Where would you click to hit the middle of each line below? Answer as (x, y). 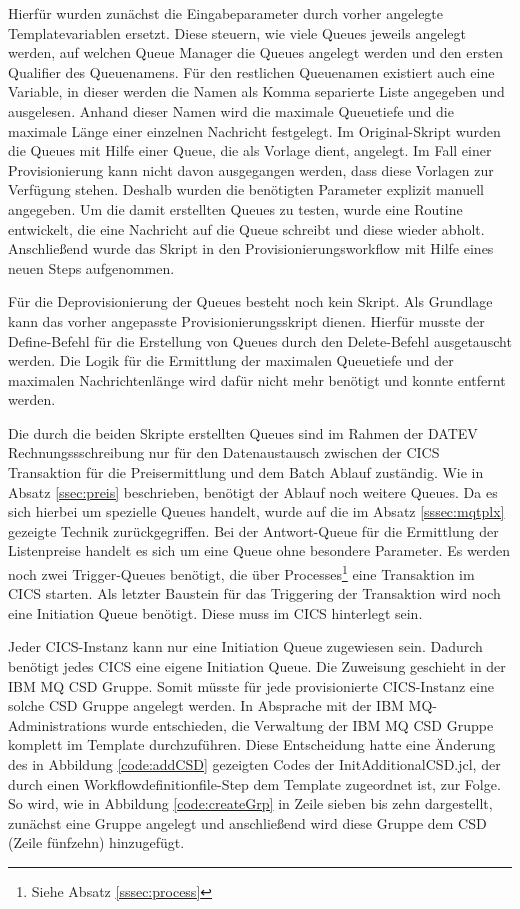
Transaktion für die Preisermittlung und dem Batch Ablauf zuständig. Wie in (246, 472)
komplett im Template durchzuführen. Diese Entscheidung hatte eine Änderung (252, 744)
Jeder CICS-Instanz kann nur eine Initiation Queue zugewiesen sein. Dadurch (245, 646)
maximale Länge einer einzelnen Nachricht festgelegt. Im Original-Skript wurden (254, 130)
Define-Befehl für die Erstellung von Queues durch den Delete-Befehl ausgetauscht (260, 340)
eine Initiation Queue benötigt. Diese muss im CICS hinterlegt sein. (215, 612)
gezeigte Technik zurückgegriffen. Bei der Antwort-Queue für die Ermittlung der (253, 530)
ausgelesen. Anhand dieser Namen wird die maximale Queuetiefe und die (231, 110)
